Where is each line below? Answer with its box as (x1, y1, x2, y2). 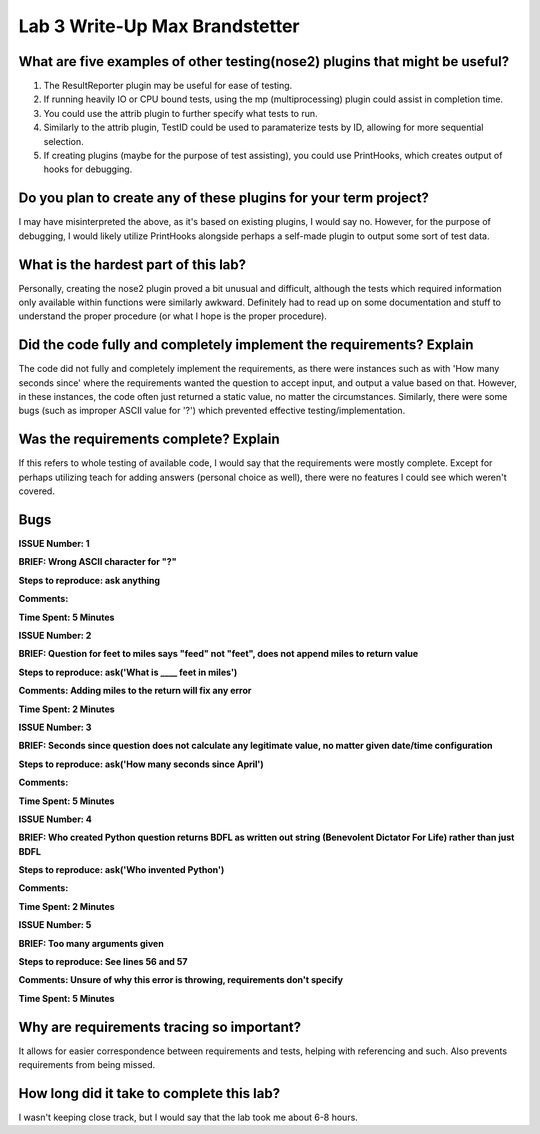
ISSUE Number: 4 (18, 813, 92, 825)
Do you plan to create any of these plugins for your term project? (18, 190, 430, 207)
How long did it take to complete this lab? (18, 1085, 280, 1102)
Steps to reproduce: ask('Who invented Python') (18, 864, 225, 876)
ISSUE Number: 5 (18, 919, 92, 931)
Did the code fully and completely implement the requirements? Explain (18, 336, 474, 354)
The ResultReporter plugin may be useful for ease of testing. (43, 80, 293, 92)
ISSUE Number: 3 (18, 721, 92, 733)
